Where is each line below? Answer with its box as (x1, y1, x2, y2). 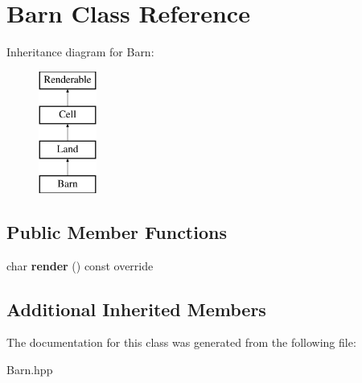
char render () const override (6, 257, 154, 274)
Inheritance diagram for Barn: (6, 43, 154, 60)
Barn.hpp (6, 361, 53, 378)
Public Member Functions (6, 219, 227, 244)
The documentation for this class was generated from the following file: (6, 334, 356, 351)
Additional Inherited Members (6, 296, 266, 321)
